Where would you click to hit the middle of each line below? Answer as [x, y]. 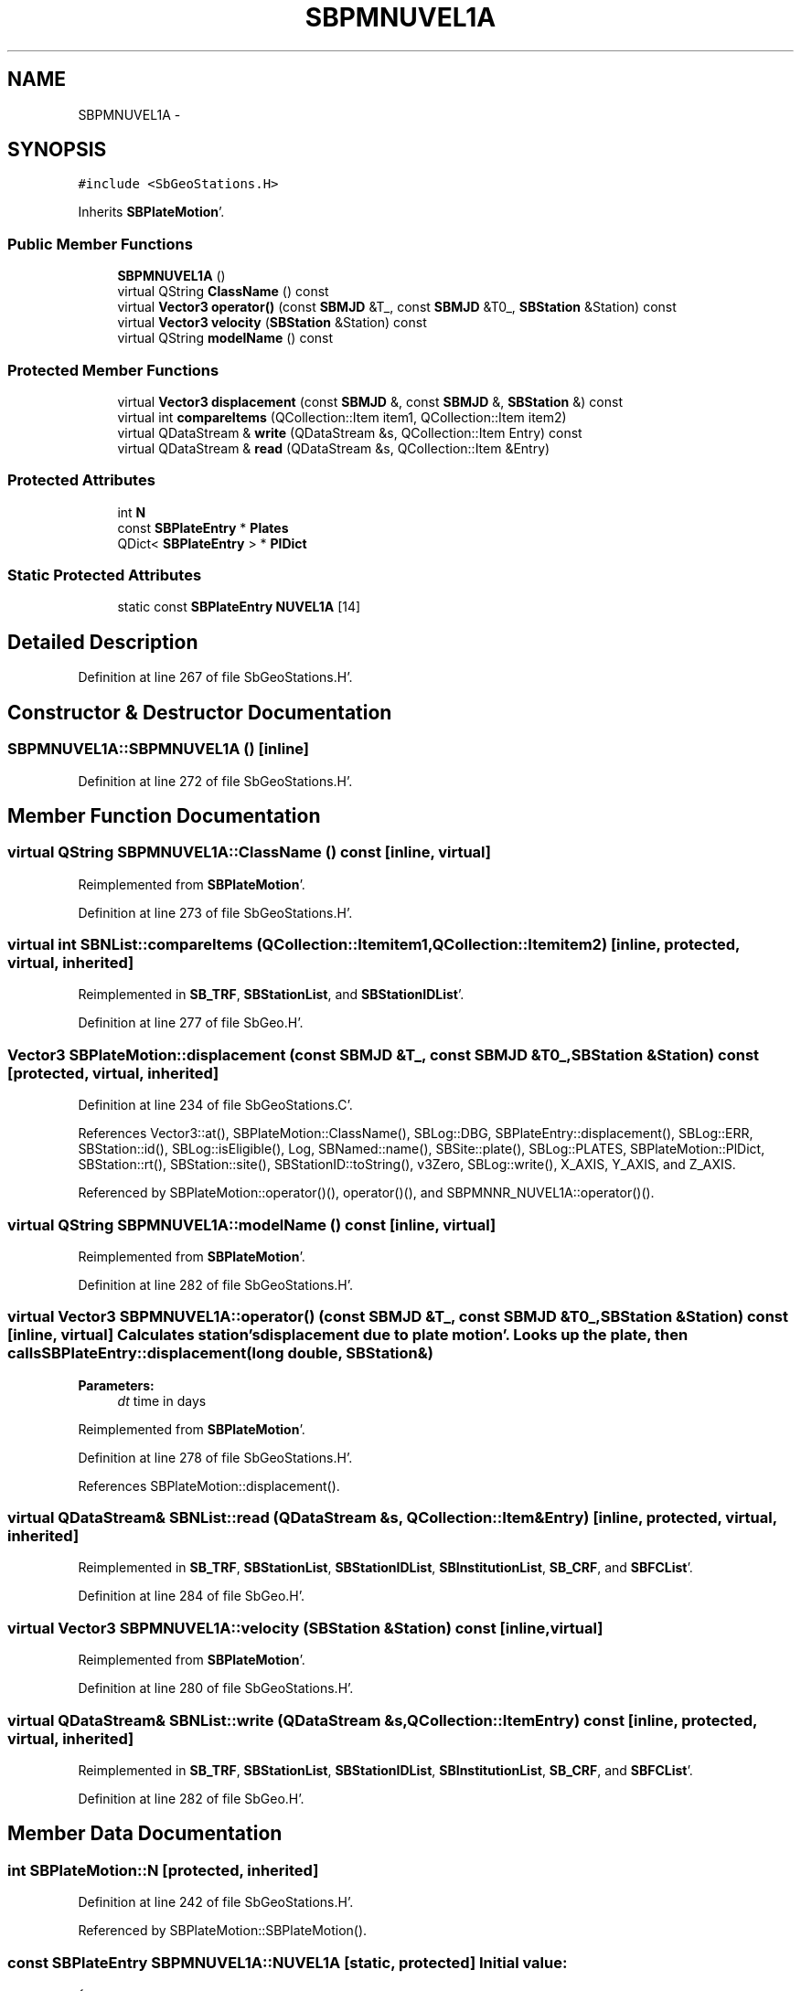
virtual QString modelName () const [225, 338]
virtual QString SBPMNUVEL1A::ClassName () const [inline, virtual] [250, 852]
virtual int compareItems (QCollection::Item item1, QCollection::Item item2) [342, 417]
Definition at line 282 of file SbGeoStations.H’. [216, 1284]
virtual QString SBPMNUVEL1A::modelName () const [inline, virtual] [252, 1224]
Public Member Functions [100, 244]
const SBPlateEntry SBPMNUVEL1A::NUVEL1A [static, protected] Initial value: [288, 1962]
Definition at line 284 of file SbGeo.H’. [192, 1596]
